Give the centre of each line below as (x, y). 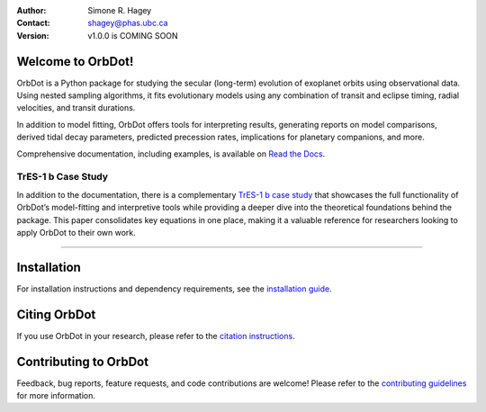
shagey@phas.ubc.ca (128, 23)
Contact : (34, 23)
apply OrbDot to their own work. (76, 232)
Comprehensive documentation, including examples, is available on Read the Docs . (171, 154)
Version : (33, 35)
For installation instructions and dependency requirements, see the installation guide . (174, 289)
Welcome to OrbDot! (75, 62)
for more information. (56, 396)
